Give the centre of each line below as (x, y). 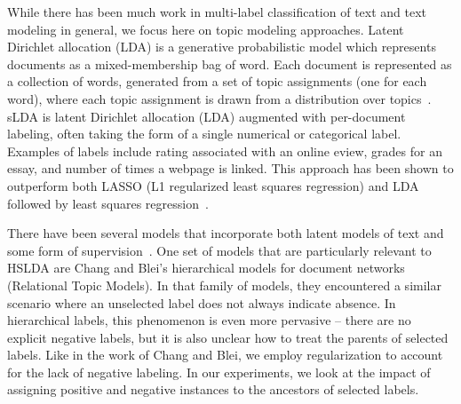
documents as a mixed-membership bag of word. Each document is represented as (230, 63)
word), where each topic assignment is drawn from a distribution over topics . (219, 98)
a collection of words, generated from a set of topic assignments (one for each (217, 81)
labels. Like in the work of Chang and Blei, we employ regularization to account (225, 355)
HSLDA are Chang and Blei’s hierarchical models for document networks (206, 268)
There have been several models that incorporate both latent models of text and (226, 233)
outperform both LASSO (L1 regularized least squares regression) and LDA (213, 185)
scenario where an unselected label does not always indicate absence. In (202, 302)
